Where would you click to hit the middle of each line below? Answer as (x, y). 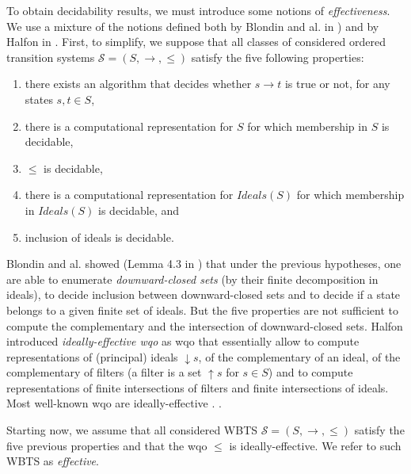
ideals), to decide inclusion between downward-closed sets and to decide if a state (204, 294)
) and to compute (310, 372)
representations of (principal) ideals (92, 356)
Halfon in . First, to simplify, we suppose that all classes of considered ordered (196, 42)
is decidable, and (139, 210)
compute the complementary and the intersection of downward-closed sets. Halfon (205, 325)
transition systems (51, 57)
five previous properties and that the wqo (107, 445)
